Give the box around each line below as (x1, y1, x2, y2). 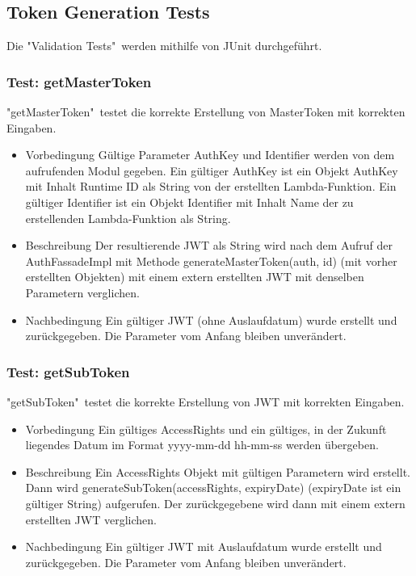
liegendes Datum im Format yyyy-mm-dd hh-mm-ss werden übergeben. (25, 436, 379, 453)
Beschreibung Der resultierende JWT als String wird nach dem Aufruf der (25, 237, 393, 254)
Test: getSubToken (6, 361, 130, 381)
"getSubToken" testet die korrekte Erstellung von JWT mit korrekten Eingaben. (6, 393, 405, 410)
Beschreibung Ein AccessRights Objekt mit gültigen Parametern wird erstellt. (25, 463, 410, 480)
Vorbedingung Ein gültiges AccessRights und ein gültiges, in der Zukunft (25, 420, 387, 437)
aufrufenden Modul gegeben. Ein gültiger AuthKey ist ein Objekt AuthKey (25, 162, 398, 179)
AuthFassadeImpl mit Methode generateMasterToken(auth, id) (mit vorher (25, 252, 397, 269)
